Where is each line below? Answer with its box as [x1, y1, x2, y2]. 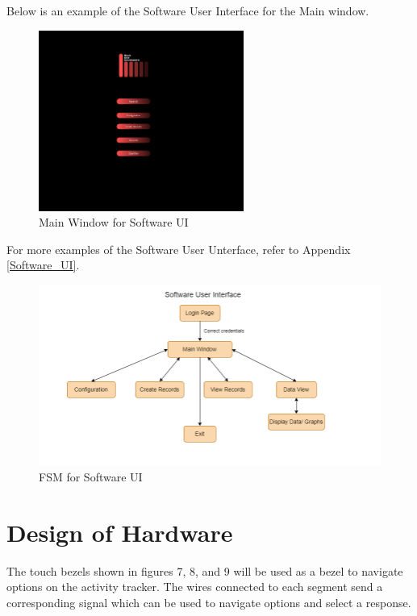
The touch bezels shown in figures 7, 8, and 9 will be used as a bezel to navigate [6, 562, 403, 579]
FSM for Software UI [39, 468, 143, 485]
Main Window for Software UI [39, 214, 189, 231]
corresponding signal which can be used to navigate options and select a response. [6, 594, 411, 611]
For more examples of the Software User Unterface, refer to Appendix [6, 240, 351, 257]
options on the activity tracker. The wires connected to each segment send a [6, 578, 383, 595]
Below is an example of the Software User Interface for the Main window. [6, 2, 369, 19]
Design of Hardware [6, 515, 233, 548]
